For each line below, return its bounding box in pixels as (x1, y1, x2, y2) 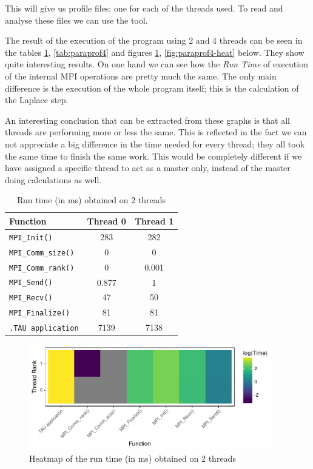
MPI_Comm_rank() (9, 263, 75, 272)
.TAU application (9, 324, 79, 333)
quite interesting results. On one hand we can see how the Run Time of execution (5, 58, 308, 70)
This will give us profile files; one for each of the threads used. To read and (5, 2, 283, 14)
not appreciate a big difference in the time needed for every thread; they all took (5, 137, 305, 150)
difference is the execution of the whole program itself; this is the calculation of (5, 81, 299, 94)
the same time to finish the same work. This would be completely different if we (5, 149, 302, 162)
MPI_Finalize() (9, 309, 70, 318)
